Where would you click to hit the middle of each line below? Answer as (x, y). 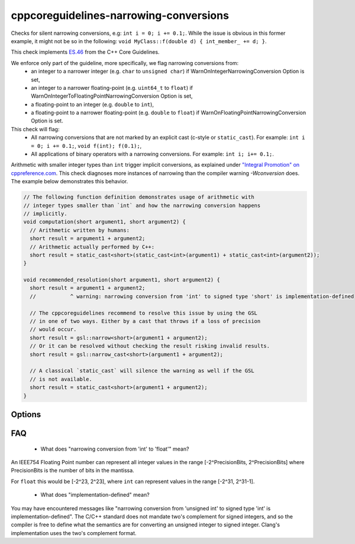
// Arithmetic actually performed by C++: (92, 247)
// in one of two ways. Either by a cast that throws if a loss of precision (145, 321)
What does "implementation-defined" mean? (95, 495)
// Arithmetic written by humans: (80, 230)
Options (26, 414)
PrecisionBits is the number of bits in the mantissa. (72, 471)
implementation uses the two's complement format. (74, 533)
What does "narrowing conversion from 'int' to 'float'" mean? (115, 449)
